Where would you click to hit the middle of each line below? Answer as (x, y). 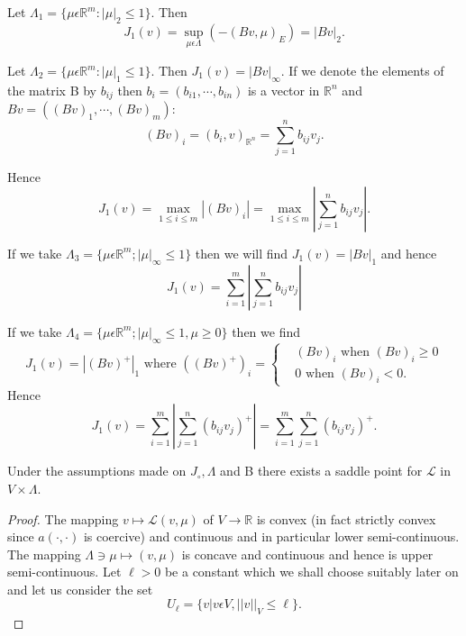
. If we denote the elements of (362, 71)
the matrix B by (52, 90)
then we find (266, 331)
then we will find (242, 253)
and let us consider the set (80, 589)
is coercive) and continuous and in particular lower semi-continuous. (271, 536)
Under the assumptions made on (97, 471)
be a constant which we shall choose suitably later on (311, 572)
